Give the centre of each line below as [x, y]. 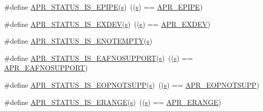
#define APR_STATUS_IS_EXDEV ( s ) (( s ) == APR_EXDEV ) [107, 24]
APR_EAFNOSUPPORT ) [46, 68]
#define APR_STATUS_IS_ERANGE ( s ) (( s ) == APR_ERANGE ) [113, 102]
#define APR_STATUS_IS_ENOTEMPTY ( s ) [78, 41]
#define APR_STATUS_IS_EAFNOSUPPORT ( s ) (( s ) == [99, 58]
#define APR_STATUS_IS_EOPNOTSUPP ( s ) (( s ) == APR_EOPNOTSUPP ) [132, 84]
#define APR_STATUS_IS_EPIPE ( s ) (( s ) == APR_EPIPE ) [104, 7]
